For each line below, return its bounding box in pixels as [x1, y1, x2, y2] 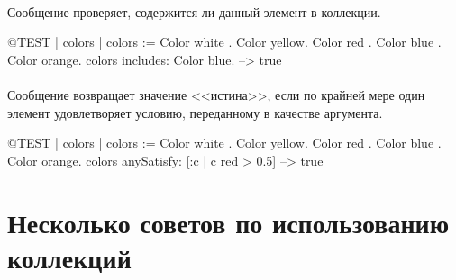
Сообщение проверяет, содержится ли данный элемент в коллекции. [7, 2, 381, 21]
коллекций [7, 239, 132, 275]
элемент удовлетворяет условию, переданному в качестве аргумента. [7, 103, 383, 122]
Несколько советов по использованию [7, 203, 450, 240]
